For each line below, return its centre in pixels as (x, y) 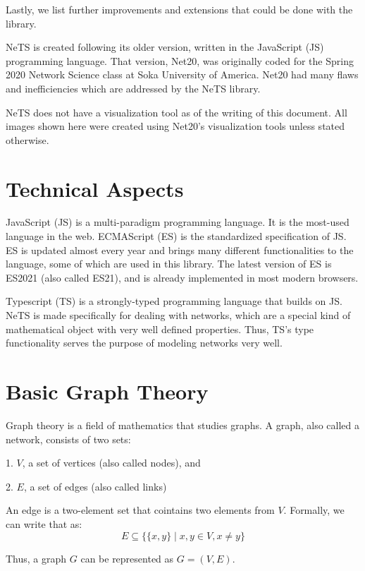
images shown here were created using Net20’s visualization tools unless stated (175, 126)
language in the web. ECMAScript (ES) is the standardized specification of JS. (176, 236)
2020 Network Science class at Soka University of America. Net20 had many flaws (182, 74)
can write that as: (44, 523)
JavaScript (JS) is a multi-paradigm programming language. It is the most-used (178, 222)
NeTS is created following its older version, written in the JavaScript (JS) (165, 47)
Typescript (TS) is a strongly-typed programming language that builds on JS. (174, 301)
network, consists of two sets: (68, 439)
